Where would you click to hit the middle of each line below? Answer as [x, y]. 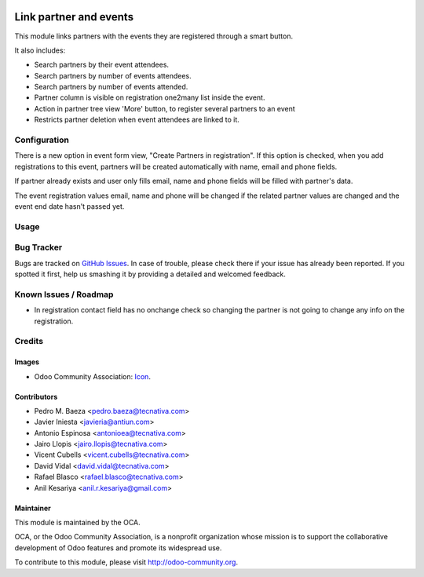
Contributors [36, 396]
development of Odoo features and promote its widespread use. [118, 548]
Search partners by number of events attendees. [113, 75]
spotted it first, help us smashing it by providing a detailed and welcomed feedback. [150, 274]
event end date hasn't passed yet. [69, 206]
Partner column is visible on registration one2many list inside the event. [150, 97]
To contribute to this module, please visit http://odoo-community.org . [126, 562]
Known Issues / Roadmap [64, 294]
